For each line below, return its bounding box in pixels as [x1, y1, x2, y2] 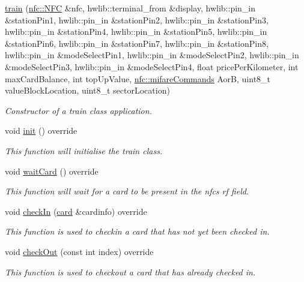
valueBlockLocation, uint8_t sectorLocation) [5, 84, 170, 97]
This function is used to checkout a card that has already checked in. [5, 265, 256, 278]
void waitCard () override [5, 164, 99, 177]
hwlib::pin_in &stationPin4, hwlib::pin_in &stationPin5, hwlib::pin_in [5, 25, 267, 38]
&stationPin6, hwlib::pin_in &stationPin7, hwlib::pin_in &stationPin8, [5, 37, 269, 49]
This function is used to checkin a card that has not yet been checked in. [5, 225, 270, 238]
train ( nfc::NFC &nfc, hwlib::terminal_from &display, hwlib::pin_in [5, 2, 256, 14]
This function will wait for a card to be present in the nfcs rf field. [5, 185, 249, 197]
